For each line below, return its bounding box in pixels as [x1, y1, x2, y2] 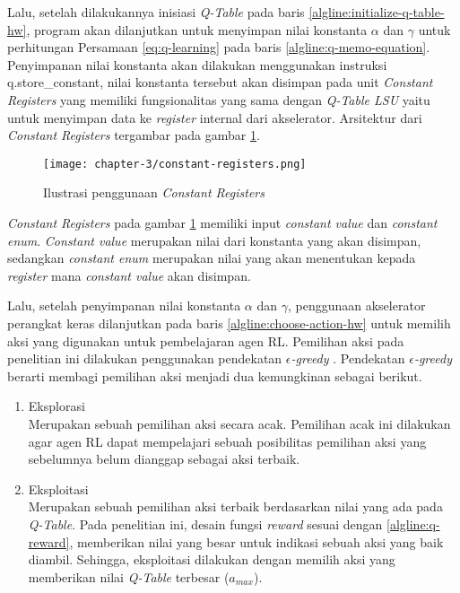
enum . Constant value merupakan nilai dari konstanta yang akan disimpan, [7, 231, 421, 249]
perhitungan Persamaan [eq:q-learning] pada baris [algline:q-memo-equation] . [7, 38, 430, 57]
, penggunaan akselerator [287, 296, 426, 315]
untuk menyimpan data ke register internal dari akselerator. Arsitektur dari [7, 108, 422, 126]
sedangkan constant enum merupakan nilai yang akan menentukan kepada [7, 249, 416, 267]
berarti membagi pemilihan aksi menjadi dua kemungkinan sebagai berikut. [7, 366, 422, 385]
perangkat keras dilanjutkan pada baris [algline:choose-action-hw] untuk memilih [7, 313, 451, 332]
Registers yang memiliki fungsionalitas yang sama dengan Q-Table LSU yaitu [7, 90, 430, 109]
